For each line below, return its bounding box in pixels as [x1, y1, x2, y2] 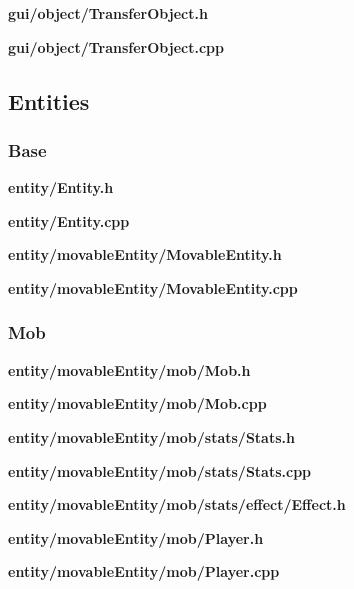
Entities [8, 85, 90, 116]
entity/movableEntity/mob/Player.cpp [8, 561, 280, 582]
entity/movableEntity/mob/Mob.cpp [8, 393, 267, 414]
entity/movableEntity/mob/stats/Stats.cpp [8, 460, 312, 481]
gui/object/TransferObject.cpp [8, 36, 224, 57]
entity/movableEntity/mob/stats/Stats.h [8, 426, 295, 447]
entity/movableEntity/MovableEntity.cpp [8, 277, 298, 298]
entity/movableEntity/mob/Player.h [8, 527, 264, 548]
